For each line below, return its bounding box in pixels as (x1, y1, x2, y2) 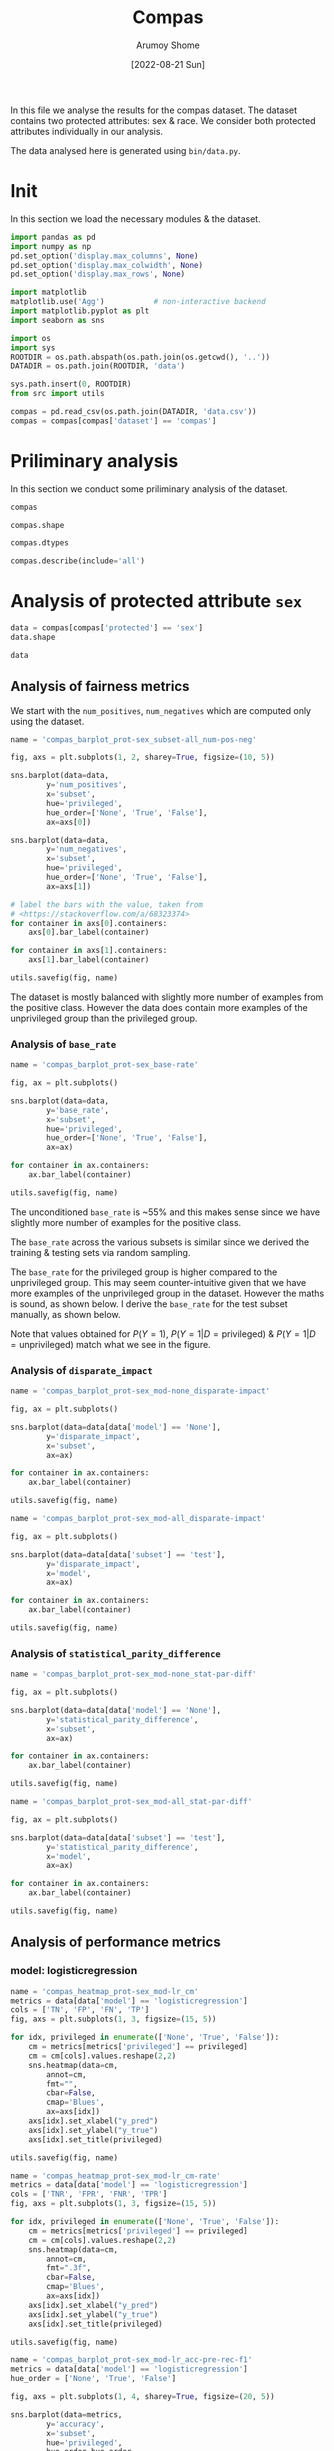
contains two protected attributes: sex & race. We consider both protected (10, 114, 316, 126)
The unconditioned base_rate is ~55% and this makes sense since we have (10, 1206, 321, 1218)
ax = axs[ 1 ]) (46, 881, 92, 891)
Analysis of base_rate (10, 1037, 117, 1051)
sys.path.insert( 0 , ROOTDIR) (10, 379, 132, 390)
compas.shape (10, 520, 65, 530)
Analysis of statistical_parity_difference (10, 1646, 222, 1660)
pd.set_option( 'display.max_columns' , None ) (10, 251, 199, 261)
